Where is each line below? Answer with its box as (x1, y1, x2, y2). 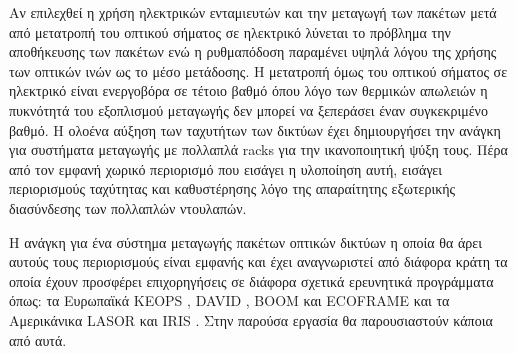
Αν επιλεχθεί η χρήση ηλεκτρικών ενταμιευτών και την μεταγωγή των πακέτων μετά (9, 2, 497, 22)
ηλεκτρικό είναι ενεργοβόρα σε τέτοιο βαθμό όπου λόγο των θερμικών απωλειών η (9, 80, 488, 101)
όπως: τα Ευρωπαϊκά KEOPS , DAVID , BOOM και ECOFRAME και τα (9, 290, 450, 311)
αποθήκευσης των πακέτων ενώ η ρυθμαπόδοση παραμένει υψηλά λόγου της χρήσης (9, 41, 497, 62)
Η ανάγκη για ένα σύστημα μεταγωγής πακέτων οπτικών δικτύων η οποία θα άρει (9, 231, 482, 252)
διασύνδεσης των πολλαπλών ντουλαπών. (9, 197, 247, 218)
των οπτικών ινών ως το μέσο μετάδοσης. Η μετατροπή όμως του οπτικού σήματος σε (9, 60, 508, 81)
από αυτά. (9, 329, 67, 350)
